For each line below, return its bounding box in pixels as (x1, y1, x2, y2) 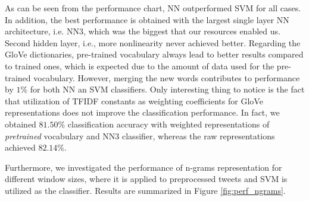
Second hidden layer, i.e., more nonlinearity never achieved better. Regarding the (5, 36, 301, 49)
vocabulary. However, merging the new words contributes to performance (33, 71, 300, 84)
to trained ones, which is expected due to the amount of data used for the (5, 59, 274, 72)
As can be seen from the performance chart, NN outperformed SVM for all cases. (5, 2, 301, 14)
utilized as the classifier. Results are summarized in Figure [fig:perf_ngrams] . (5, 184, 286, 196)
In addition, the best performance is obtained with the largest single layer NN (5, 13, 289, 25)
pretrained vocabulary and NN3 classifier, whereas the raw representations (5, 129, 275, 142)
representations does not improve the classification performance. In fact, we (5, 106, 280, 119)
